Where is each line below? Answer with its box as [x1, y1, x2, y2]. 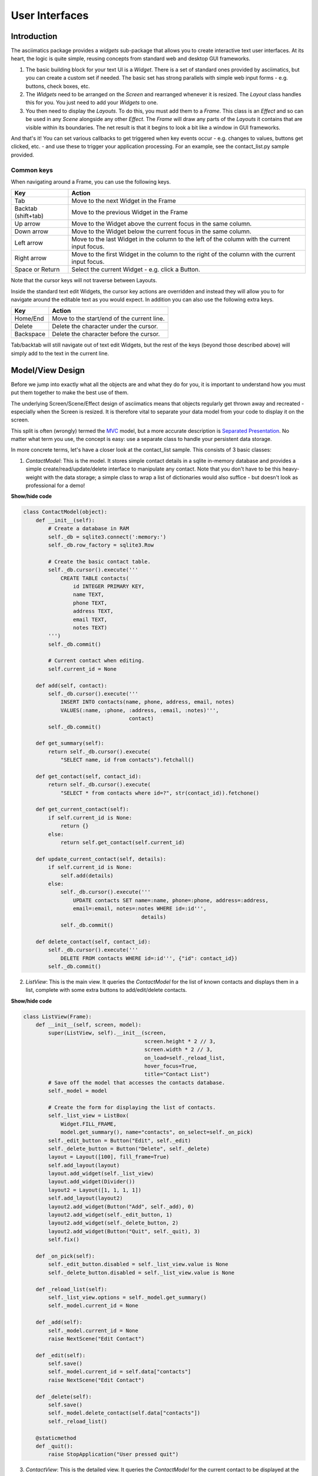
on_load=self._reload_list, [144, 1054, 226, 1061]
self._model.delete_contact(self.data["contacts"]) [48, 1410, 201, 1416]
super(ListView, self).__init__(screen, [48, 1030, 167, 1036]
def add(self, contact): [35, 682, 108, 689]
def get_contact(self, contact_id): [35, 773, 141, 779]
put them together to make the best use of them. [11, 389, 129, 396]
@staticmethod [35, 1435, 77, 1441]
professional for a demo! [25, 482, 85, 489]
